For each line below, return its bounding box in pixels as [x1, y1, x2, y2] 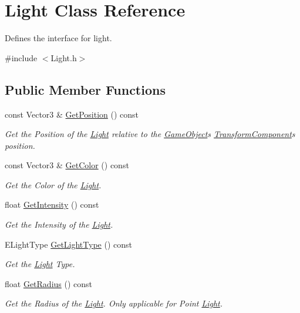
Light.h [50, 51, 77, 64]
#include [5, 51, 38, 64]
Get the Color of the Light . [5, 178, 102, 191]
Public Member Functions [5, 80, 166, 98]
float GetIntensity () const [5, 198, 99, 211]
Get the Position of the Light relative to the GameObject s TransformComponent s [5, 128, 295, 140]
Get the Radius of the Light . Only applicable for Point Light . [5, 297, 223, 309]
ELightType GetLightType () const [5, 238, 133, 250]
